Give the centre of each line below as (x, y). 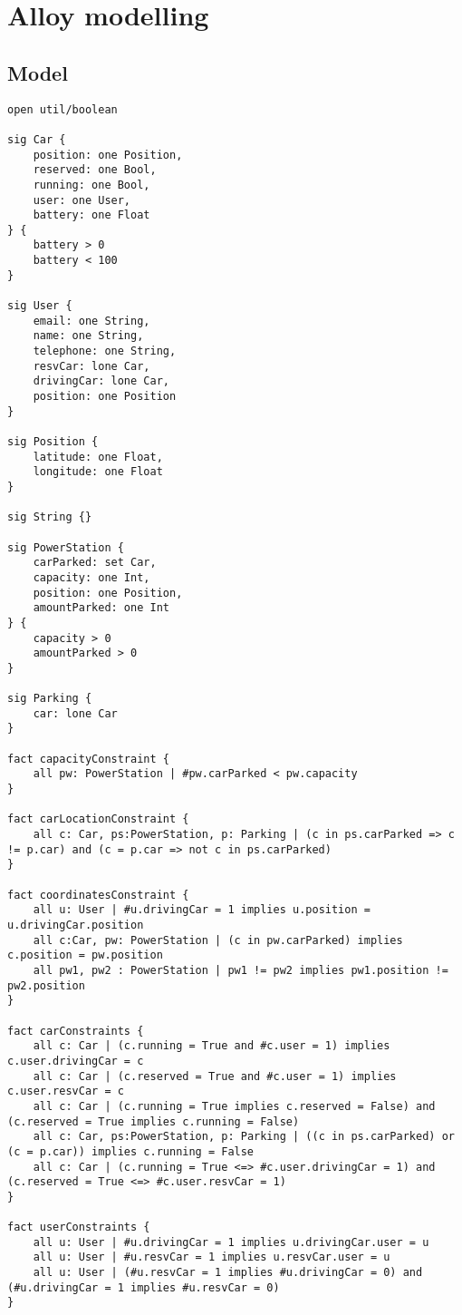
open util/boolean (63, 109)
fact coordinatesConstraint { (98, 895)
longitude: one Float (98, 472)
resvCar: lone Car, (91, 366)
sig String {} (50, 517)
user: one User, (82, 200)
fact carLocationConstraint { (98, 819)
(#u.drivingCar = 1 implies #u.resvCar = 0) (144, 1287)
